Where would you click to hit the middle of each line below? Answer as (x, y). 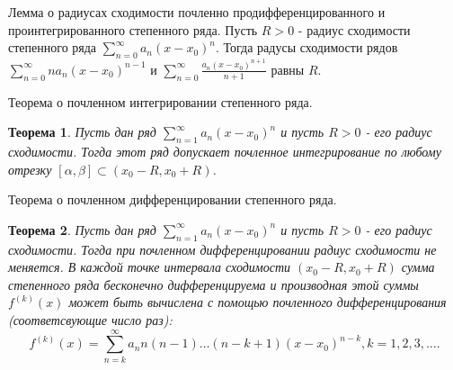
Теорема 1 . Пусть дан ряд (82, 132)
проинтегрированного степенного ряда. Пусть (133, 29)
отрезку (30, 169)
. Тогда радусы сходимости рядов (306, 47)
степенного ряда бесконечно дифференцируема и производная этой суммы (213, 284)
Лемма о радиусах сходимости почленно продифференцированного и (197, 12)
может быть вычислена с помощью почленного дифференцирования (258, 302)
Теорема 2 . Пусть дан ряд (82, 229)
